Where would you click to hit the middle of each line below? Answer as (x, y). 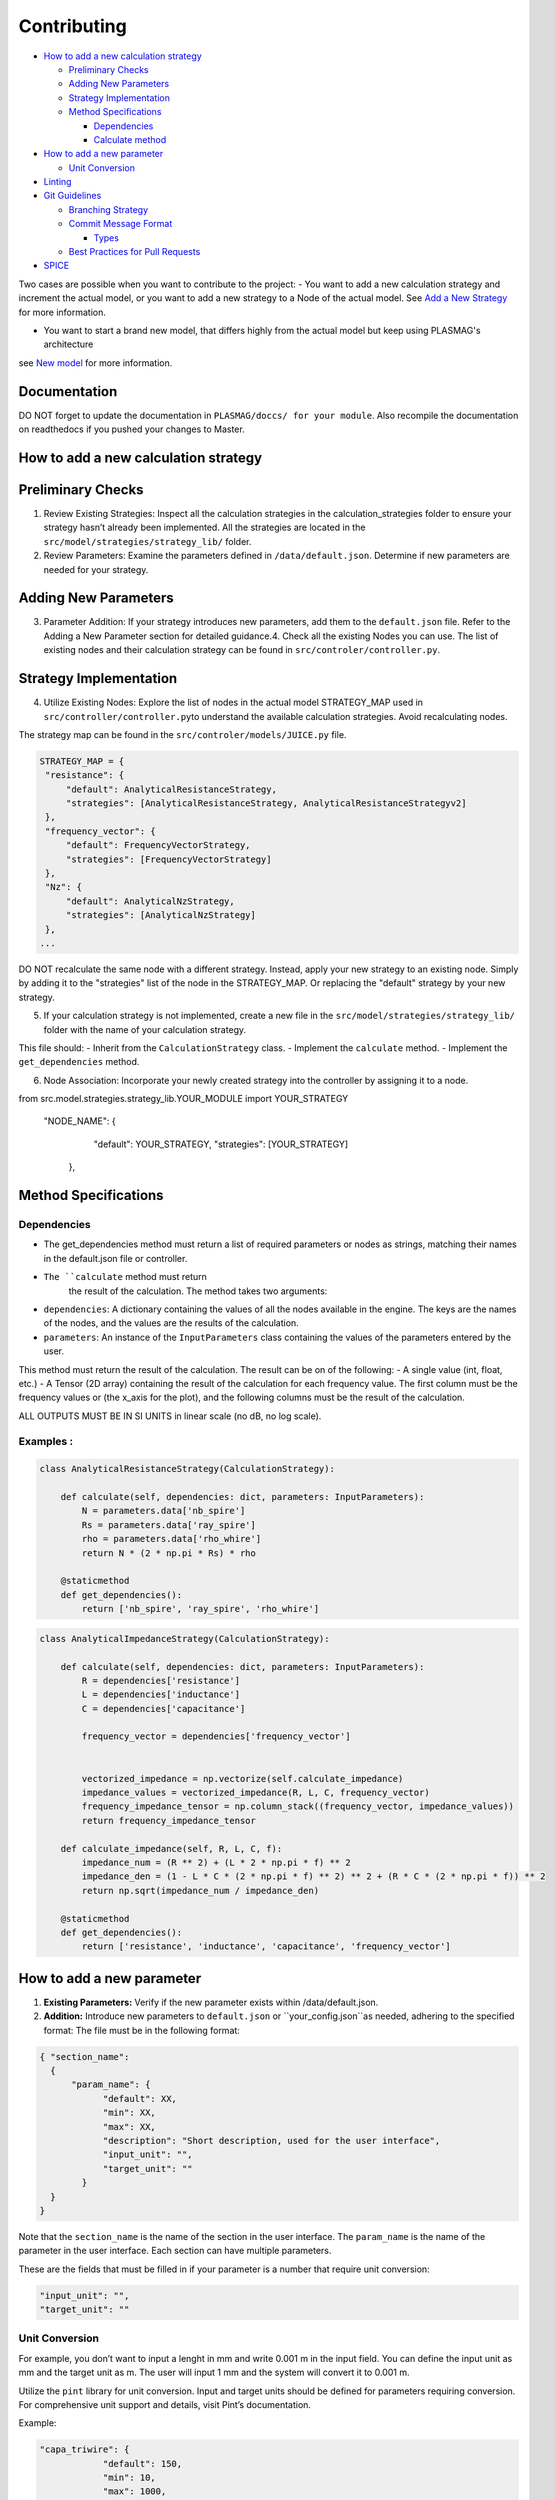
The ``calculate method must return (125, 1277)
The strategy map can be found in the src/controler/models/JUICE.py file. (182, 734)
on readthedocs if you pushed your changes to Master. (131, 429)
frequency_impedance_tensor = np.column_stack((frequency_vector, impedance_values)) (298, 1806)
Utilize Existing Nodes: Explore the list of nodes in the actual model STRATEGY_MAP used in (233, 702)
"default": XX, (139, 2098)
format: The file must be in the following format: (141, 2030)
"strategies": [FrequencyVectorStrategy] (168, 859)
